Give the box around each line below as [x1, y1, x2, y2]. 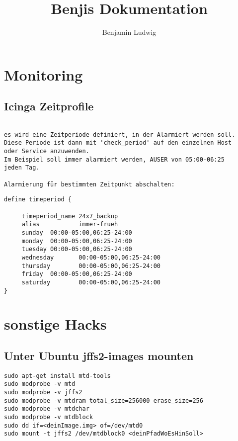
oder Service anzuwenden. [4, 148, 89, 155]
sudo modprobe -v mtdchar [4, 405, 89, 413]
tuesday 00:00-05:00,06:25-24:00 [21, 246, 132, 253]
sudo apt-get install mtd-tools [4, 372, 111, 379]
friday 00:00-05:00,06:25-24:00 [21, 270, 132, 278]
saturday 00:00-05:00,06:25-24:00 [21, 278, 160, 286]
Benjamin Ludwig [102, 27, 157, 37]
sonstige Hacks [4, 314, 107, 334]
